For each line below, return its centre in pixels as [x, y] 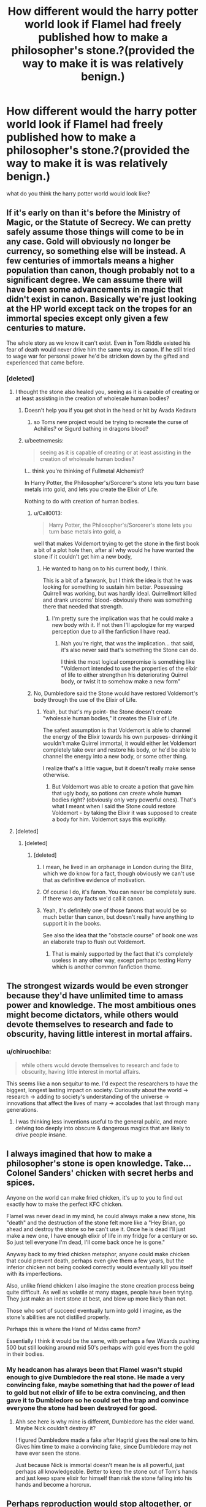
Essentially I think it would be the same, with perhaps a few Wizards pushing [103, 1340]
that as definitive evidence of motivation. [94, 880]
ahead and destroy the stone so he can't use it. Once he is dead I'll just [96, 1229]
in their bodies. [25, 1354]
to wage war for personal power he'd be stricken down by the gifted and [98, 356]
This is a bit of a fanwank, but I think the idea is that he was [118, 580]
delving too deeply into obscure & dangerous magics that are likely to [103, 1128]
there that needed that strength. [83, 607]
